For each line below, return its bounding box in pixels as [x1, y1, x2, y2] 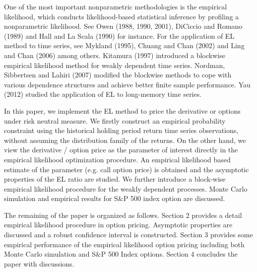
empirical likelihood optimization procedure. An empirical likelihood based [4, 154, 231, 164]
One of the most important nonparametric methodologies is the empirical [4, 1, 227, 11]
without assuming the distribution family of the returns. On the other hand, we [4, 135, 246, 145]
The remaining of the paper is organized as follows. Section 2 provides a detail [4, 209, 242, 220]
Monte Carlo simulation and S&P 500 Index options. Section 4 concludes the [4, 249, 238, 259]
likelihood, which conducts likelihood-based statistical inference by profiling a [4, 11, 239, 21]
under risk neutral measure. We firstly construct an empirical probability [4, 115, 226, 126]
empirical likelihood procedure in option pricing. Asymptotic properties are [4, 219, 233, 230]
